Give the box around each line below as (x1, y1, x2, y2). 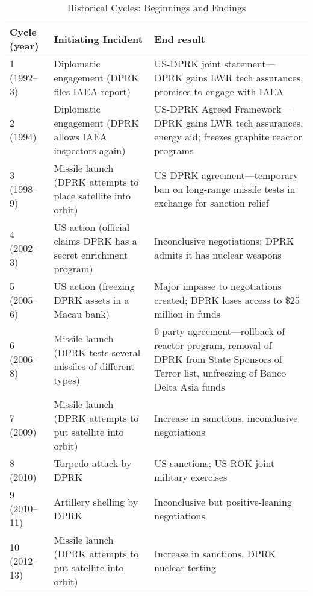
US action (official (54, 220, 130, 234)
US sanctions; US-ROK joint (154, 456, 275, 470)
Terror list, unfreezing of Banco (154, 366, 287, 380)
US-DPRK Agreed (154, 102, 232, 116)
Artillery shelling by (54, 494, 138, 509)
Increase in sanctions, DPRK (154, 547, 276, 560)
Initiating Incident (54, 31, 143, 46)
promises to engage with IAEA (154, 84, 284, 98)
